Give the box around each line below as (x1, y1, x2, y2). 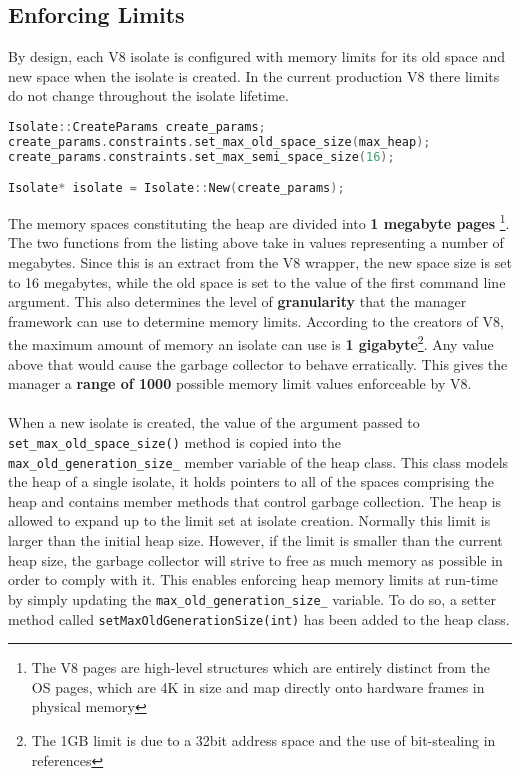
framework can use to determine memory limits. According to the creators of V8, (8, 310, 504, 331)
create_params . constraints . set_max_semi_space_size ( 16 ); (8, 149, 395, 164)
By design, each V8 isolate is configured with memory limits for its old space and (8, 46, 505, 67)
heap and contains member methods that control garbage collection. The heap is (8, 490, 502, 511)
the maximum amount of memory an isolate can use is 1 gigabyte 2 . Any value (8, 331, 494, 355)
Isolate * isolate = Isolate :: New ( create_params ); (8, 181, 345, 196)
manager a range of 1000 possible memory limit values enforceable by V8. (8, 373, 472, 394)
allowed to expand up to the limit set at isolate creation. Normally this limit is (8, 510, 491, 531)
